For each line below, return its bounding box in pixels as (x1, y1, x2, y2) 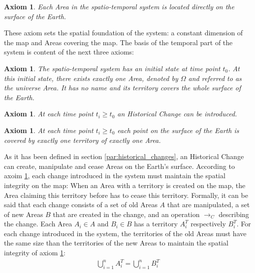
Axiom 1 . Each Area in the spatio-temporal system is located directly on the (4, 1, 234, 11)
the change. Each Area (4, 218, 72, 229)
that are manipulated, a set (167, 199, 250, 210)
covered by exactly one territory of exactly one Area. (4, 135, 161, 145)
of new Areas (4, 209, 43, 219)
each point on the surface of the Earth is (117, 125, 239, 135)
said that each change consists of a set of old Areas (4, 199, 158, 210)
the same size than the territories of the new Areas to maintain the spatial (4, 238, 228, 248)
